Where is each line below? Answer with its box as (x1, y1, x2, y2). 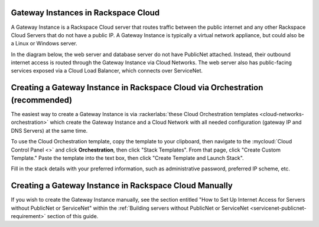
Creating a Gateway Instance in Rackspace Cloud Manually (11, 180, 233, 191)
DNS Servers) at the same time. (11, 127, 88, 134)
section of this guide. (47, 213, 99, 219)
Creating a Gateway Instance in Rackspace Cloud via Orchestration (11, 83, 263, 93)
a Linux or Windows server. (11, 40, 78, 47)
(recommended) (11, 95, 73, 105)
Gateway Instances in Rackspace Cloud (11, 8, 160, 18)
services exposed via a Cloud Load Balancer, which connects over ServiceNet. (11, 67, 203, 74)
